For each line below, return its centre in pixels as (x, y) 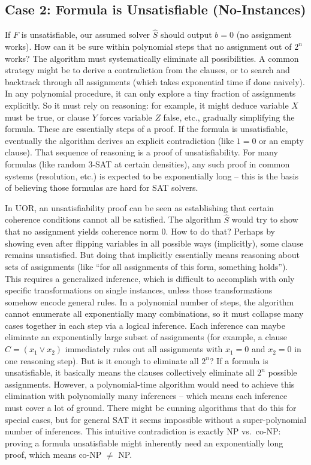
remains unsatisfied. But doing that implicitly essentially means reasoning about (152, 255)
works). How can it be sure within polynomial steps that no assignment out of (148, 46)
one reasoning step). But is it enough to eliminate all (102, 360)
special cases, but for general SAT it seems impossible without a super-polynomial (156, 419)
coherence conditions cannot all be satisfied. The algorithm (113, 219)
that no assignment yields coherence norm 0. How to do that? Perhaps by (140, 231)
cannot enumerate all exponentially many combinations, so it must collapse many (154, 313)
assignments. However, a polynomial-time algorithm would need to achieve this (150, 384)
